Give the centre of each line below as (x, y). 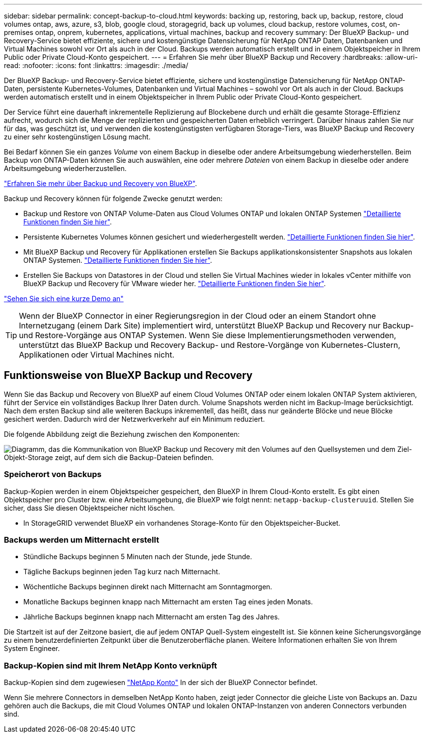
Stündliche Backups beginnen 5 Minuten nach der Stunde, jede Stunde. (138, 557)
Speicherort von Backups (53, 474)
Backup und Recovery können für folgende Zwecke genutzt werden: (113, 198)
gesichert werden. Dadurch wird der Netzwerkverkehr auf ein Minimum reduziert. (134, 419)
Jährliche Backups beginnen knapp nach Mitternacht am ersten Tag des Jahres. (152, 617)
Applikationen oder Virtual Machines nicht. (97, 355)
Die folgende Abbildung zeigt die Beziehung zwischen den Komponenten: (122, 434)
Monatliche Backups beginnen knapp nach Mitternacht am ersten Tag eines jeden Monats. (168, 602)
